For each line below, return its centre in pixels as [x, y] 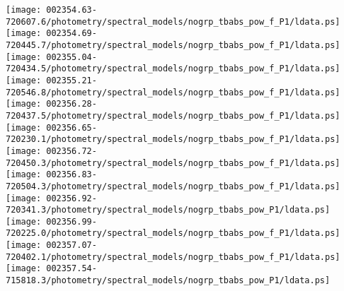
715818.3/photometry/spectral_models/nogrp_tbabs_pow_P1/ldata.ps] [168, 281]
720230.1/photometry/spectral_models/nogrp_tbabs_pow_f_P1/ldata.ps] [173, 139]
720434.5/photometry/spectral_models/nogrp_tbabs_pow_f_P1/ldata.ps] [173, 69]
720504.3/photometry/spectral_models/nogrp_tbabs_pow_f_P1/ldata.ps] [173, 186]
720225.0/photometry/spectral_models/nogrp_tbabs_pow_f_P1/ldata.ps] [173, 233]
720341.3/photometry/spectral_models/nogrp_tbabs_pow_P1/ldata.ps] [168, 210]
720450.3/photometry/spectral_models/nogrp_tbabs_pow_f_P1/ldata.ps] [173, 163]
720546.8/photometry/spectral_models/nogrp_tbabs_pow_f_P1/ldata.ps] [173, 92]
